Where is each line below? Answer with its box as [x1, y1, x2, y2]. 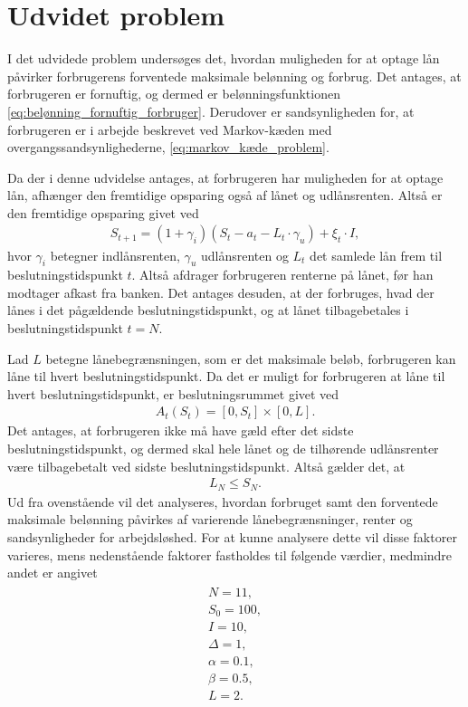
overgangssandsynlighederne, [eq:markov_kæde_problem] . [7, 138, 330, 157]
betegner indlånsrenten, [50, 245, 180, 264]
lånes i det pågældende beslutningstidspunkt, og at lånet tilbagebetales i [7, 301, 409, 320]
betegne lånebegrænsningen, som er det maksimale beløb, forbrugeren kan [45, 349, 456, 368]
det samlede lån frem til [310, 245, 443, 264]
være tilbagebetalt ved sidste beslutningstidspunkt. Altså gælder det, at [7, 456, 406, 475]
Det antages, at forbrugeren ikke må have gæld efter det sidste [7, 421, 354, 440]
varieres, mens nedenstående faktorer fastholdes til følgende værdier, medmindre [7, 545, 453, 564]
